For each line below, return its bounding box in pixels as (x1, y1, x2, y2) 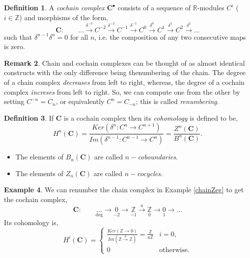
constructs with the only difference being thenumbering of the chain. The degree (4, 67, 246, 77)
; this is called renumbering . (136, 96, 219, 106)
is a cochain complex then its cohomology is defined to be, (64, 112, 238, 123)
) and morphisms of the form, (19, 12, 108, 22)
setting (4, 96, 25, 106)
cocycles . (137, 168, 163, 178)
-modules (197, 2, 224, 12)
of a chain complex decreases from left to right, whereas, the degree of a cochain (4, 77, 245, 87)
